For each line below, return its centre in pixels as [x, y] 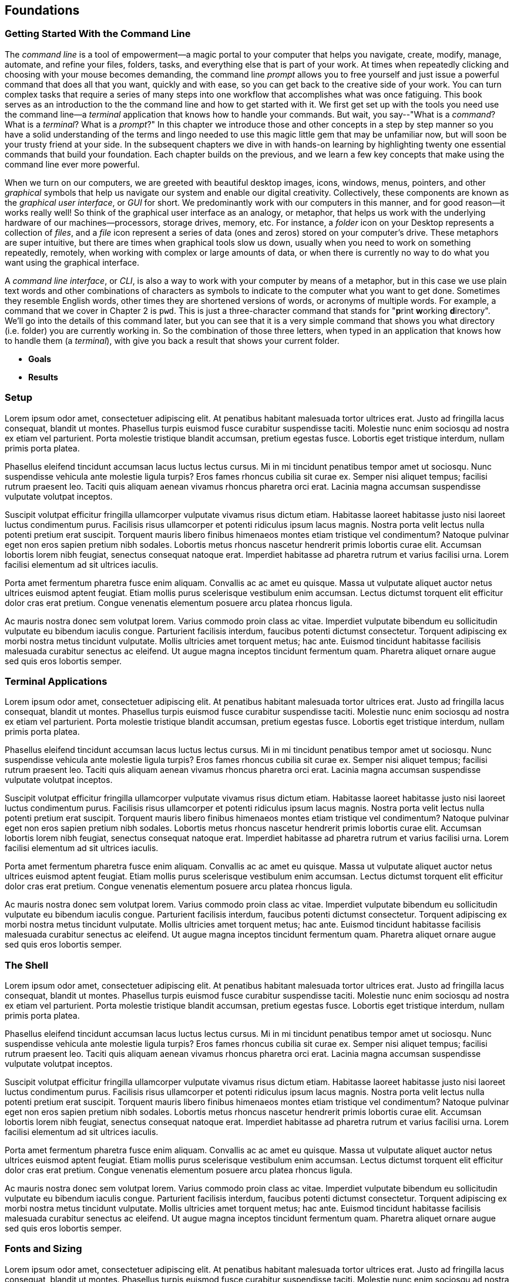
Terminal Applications [56, 681]
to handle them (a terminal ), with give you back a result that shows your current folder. [172, 340]
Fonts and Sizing [43, 1249]
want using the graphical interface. [72, 262]
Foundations [42, 10]
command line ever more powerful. [72, 164]
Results [43, 377]
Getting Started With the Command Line [98, 34]
